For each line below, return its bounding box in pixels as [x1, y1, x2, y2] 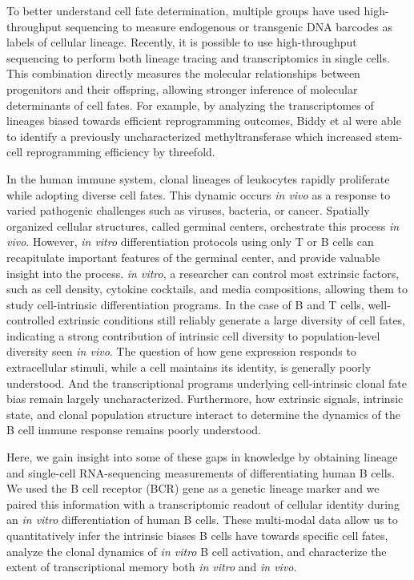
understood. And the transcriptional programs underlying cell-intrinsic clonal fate [6, 374, 407, 391]
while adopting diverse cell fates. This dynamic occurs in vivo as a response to [6, 186, 391, 203]
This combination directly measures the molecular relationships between [6, 65, 360, 82]
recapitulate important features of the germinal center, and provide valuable [6, 248, 380, 265]
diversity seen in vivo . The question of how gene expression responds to [6, 343, 356, 360]
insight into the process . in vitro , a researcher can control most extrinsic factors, [6, 264, 400, 281]
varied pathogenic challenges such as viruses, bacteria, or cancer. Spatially [6, 202, 370, 219]
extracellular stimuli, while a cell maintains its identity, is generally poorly [6, 359, 372, 376]
